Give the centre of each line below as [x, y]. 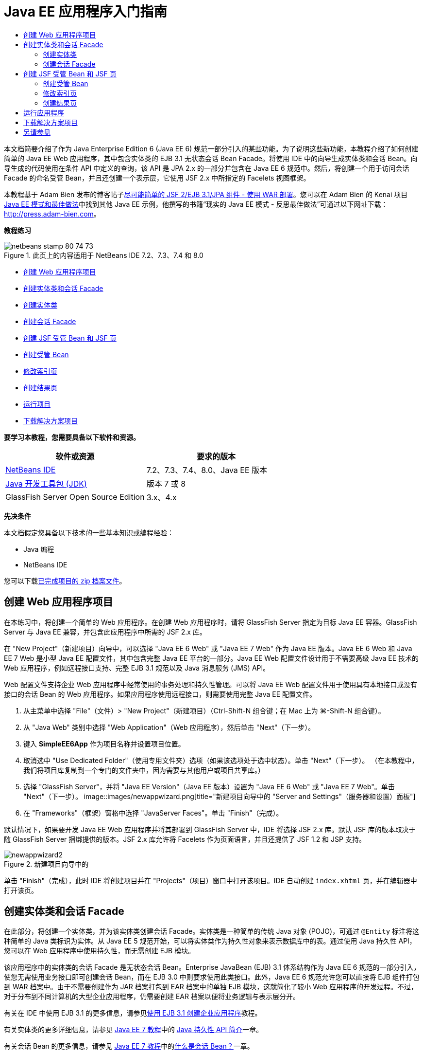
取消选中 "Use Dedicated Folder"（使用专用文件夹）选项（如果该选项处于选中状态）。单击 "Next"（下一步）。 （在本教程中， [221, 760]
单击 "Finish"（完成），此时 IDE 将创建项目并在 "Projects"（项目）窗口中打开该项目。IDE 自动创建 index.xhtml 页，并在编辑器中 [211, 880]
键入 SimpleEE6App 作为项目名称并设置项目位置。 [104, 744]
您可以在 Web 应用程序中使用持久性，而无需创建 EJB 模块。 [100, 951]
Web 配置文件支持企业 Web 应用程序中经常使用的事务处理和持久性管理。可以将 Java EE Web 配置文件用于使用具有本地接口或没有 [211, 684]
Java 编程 [39, 549]
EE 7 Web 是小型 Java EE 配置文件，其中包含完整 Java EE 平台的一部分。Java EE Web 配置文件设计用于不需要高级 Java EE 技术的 [211, 658]
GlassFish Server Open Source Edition [75, 497]
